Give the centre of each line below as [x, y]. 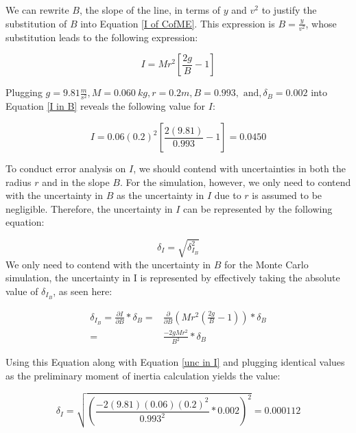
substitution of [36, 23]
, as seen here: [83, 291]
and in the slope [76, 182]
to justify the [289, 10]
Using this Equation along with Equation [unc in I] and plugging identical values [175, 362]
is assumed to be [287, 195]
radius [19, 182]
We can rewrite [37, 10]
